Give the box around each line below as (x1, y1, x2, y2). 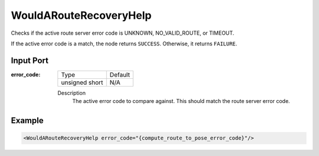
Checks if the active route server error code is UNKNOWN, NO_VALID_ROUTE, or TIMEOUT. (11, 29, 235, 36)
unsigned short (61, 78, 103, 87)
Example (11, 115, 44, 126)
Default (109, 71, 130, 79)
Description (57, 89, 86, 97)
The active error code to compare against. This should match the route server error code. (72, 98, 291, 105)
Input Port (11, 55, 48, 65)
